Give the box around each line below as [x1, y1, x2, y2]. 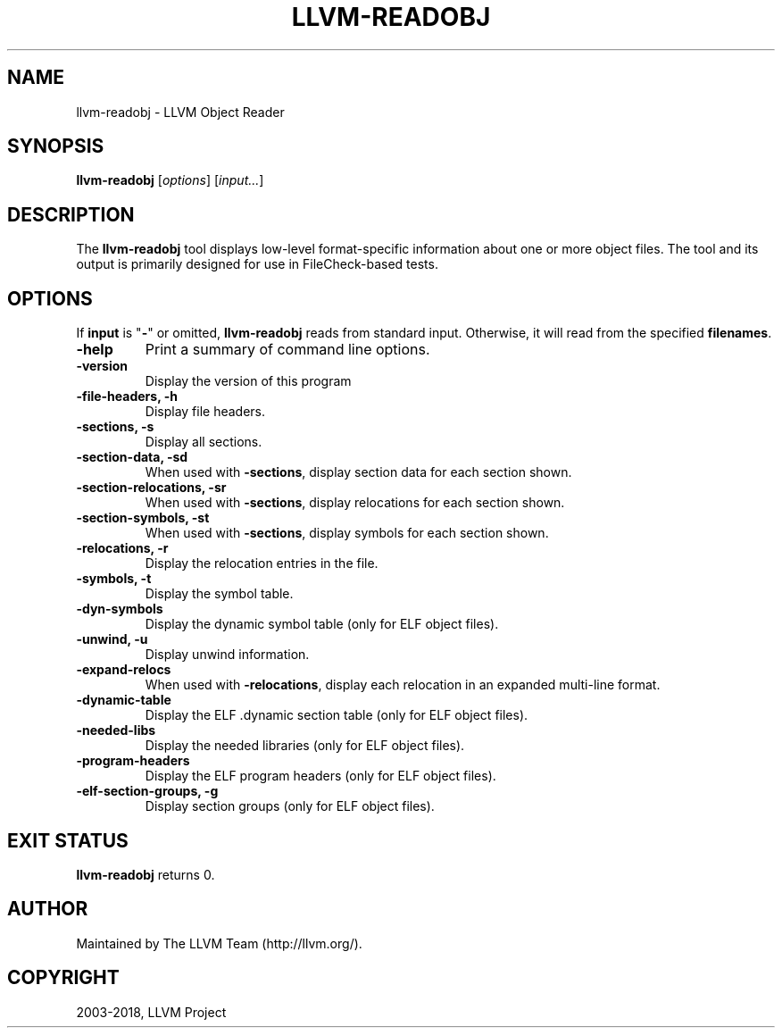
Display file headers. [145, 404, 266, 420]
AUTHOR [7, 897, 88, 921]
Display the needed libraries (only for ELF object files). [145, 738, 465, 754]
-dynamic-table [76, 692, 171, 708]
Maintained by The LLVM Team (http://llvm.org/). [76, 935, 362, 951]
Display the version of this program [145, 373, 352, 389]
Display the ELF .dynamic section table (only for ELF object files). [145, 707, 528, 723]
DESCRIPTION [7, 203, 135, 226]
